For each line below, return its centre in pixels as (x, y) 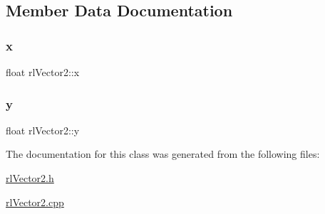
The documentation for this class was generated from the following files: (163, 154)
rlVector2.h (30, 178)
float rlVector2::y (43, 130)
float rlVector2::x (43, 72)
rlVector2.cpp (35, 202)
